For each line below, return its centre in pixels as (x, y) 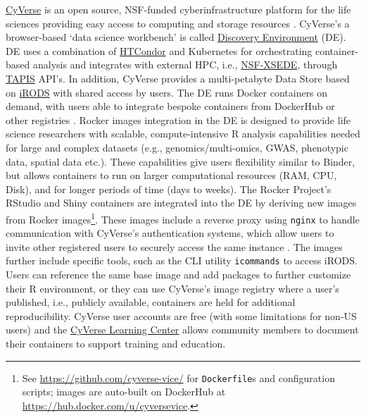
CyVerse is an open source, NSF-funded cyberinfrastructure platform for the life (178, 9)
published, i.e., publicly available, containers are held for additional (151, 302)
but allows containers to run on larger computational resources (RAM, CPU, (171, 175)
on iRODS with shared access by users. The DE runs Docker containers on (167, 92)
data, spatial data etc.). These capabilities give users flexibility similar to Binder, (181, 161)
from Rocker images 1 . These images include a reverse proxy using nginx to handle (183, 218)
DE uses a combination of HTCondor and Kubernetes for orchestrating (159, 50)
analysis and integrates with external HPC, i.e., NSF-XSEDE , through (185, 64)
